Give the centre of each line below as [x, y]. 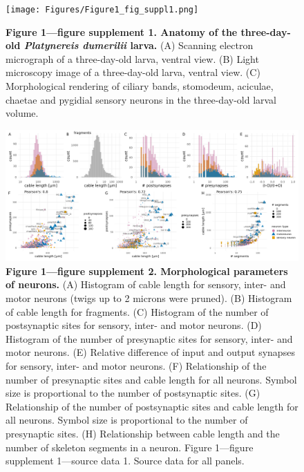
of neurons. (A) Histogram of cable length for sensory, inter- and [146, 284]
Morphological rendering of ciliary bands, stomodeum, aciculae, [140, 86]
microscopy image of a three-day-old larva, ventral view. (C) [133, 72]
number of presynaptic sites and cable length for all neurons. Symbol [151, 379]
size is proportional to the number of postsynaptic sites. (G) [133, 393]
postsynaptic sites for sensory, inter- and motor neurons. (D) [134, 325]
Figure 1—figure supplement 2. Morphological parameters [147, 271]
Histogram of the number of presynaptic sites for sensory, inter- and [149, 338]
